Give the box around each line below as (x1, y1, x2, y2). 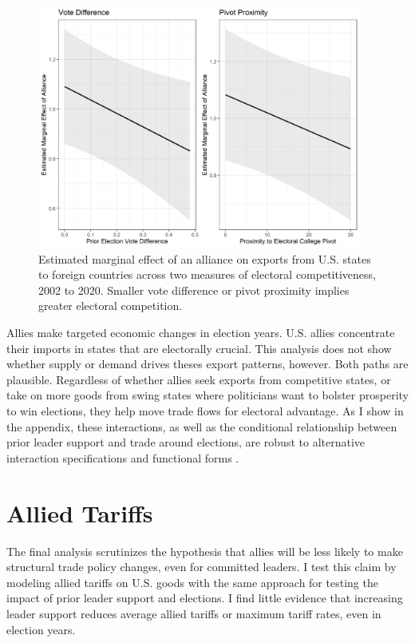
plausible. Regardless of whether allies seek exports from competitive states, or (6, 371, 391, 387)
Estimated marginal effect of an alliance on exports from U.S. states (38, 250, 371, 267)
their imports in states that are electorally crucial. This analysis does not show (6, 339, 392, 356)
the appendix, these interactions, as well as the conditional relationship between (6, 418, 397, 435)
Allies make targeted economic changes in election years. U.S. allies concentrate (6, 324, 395, 341)
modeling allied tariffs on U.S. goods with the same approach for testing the (6, 574, 378, 590)
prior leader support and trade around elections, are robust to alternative (6, 434, 366, 450)
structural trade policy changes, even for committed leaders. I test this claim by (6, 558, 397, 575)
